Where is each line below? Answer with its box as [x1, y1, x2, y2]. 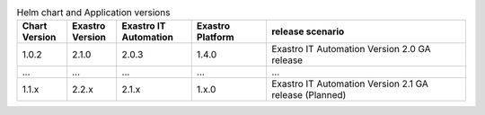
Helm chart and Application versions [16, 6, 171, 19]
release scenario [270, 25, 345, 38]
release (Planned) [270, 89, 347, 102]
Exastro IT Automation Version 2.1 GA [270, 77, 428, 90]
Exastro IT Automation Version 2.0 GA [270, 43, 431, 56]
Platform [196, 31, 234, 44]
